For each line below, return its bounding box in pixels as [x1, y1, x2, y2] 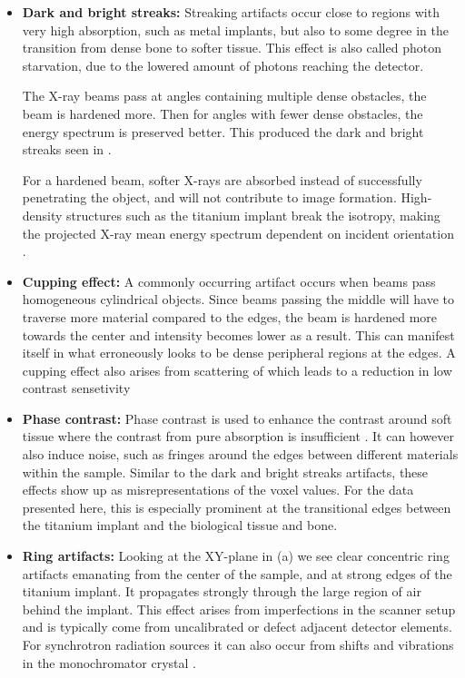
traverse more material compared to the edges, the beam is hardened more [22, 307, 438, 326]
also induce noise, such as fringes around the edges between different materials [22, 445, 459, 464]
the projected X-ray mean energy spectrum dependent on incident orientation [22, 223, 454, 242]
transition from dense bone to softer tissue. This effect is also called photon [22, 38, 441, 57]
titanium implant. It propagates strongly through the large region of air [22, 582, 421, 601]
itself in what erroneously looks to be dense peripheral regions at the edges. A [22, 343, 456, 362]
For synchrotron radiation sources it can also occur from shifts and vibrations [22, 635, 454, 653]
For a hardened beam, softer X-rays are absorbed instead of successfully [22, 170, 422, 189]
